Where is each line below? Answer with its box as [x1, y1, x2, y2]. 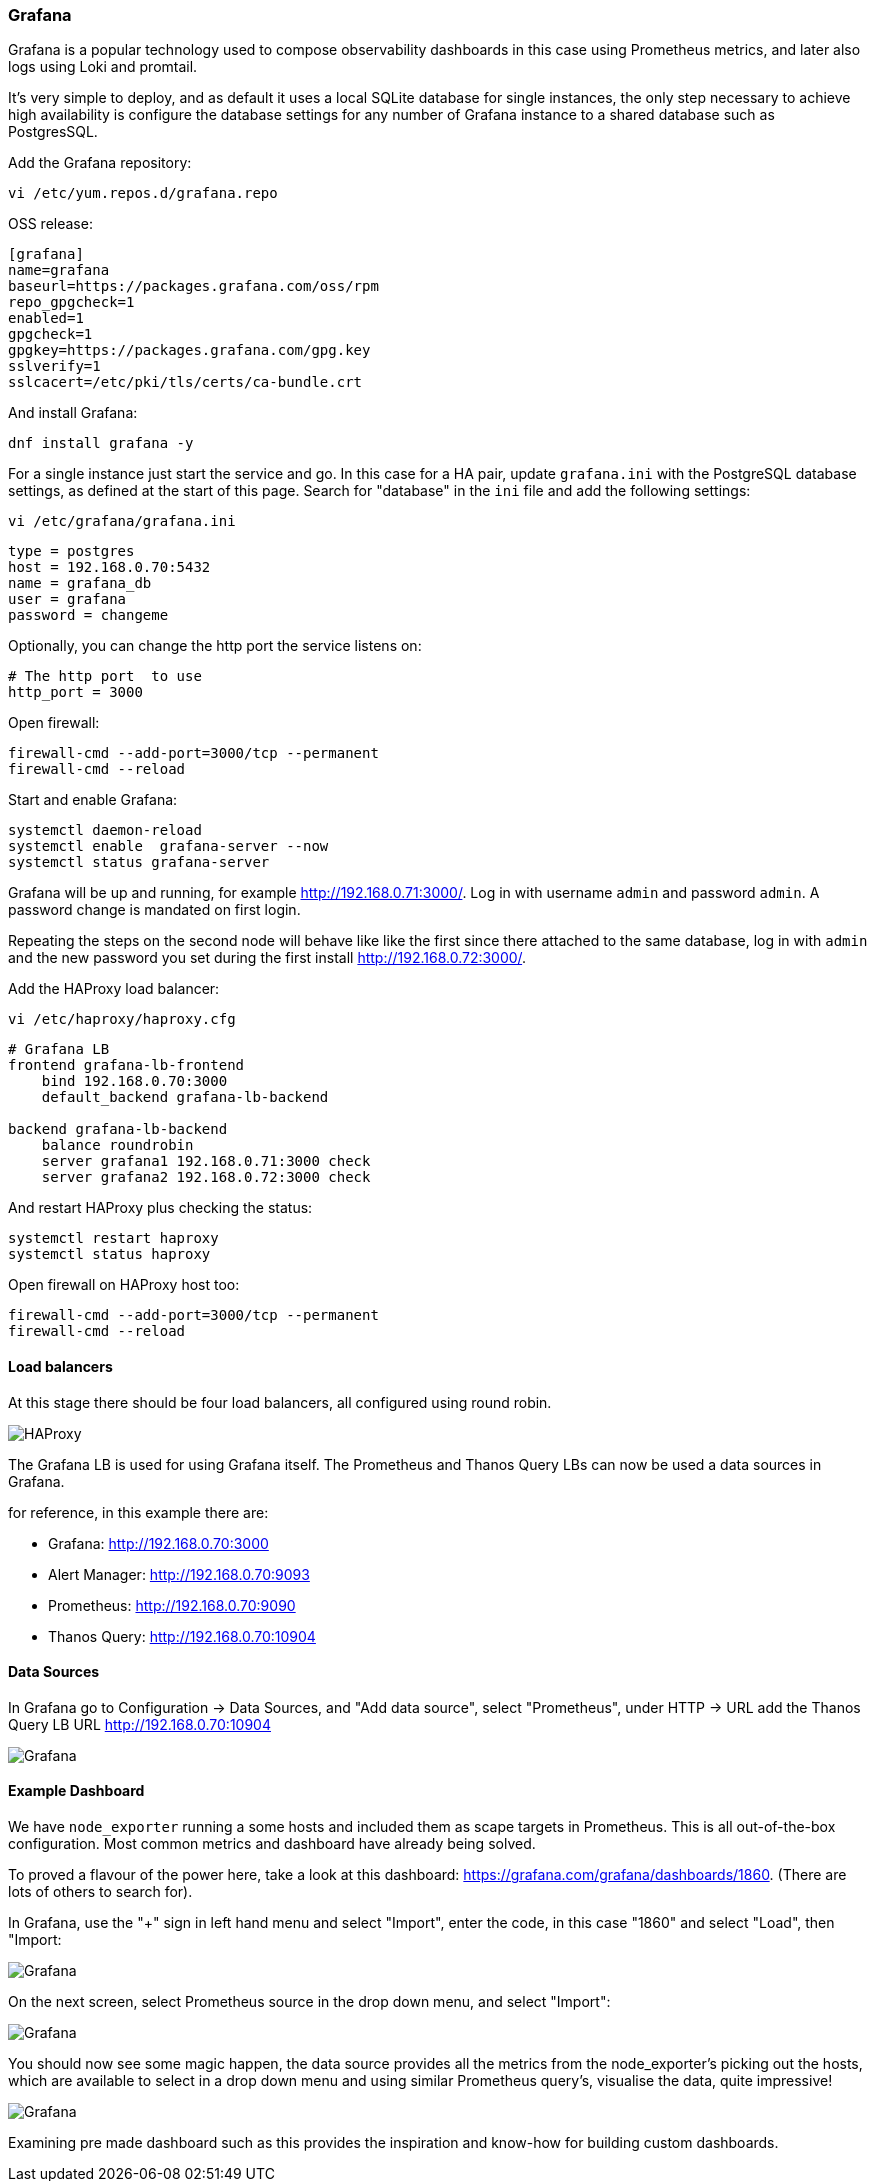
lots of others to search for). [8, 1883, 193, 1901]
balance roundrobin [41, 1137, 194, 1154]
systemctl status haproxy [8, 1246, 211, 1263]
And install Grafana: [8, 404, 138, 422]
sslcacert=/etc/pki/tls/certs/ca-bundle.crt [8, 374, 363, 391]
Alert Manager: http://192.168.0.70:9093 [48, 1565, 310, 1583]
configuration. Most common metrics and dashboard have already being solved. [8, 1835, 536, 1853]
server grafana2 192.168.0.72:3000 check [41, 1169, 371, 1186]
